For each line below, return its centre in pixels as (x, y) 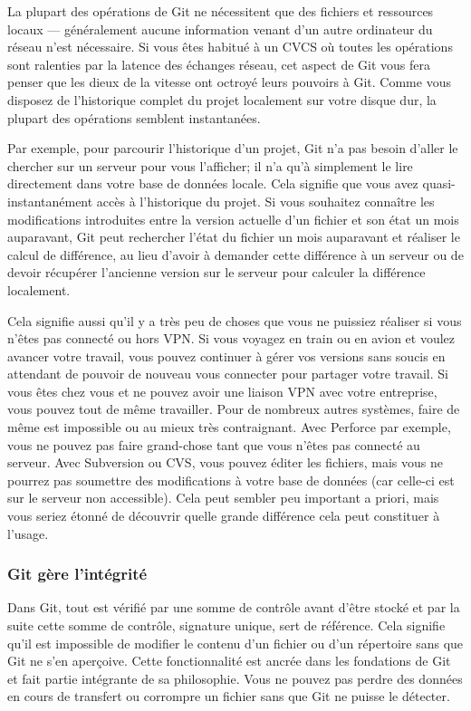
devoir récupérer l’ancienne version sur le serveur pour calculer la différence (216, 272)
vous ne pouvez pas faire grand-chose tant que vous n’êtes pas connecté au (214, 444)
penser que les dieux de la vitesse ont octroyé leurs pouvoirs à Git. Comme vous (229, 82)
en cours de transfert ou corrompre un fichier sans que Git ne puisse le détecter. (229, 696)
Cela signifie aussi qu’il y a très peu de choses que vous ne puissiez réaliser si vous (235, 320)
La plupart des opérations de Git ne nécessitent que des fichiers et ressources (221, 11)
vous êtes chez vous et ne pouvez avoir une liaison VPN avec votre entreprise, (222, 391)
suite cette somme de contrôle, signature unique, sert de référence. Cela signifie (226, 625)
